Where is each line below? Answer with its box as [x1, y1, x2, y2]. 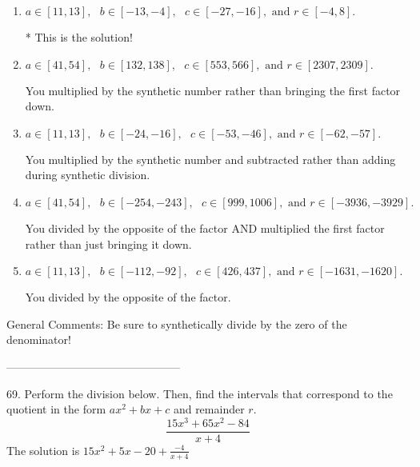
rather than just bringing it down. [25, 235, 192, 252]
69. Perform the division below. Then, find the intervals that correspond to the [6, 385, 393, 401]
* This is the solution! [25, 29, 133, 45]
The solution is [6, 441, 80, 458]
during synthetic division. [25, 166, 150, 183]
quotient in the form [6, 401, 106, 417]
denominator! [6, 331, 71, 348]
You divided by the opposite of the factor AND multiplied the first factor [25, 219, 385, 236]
